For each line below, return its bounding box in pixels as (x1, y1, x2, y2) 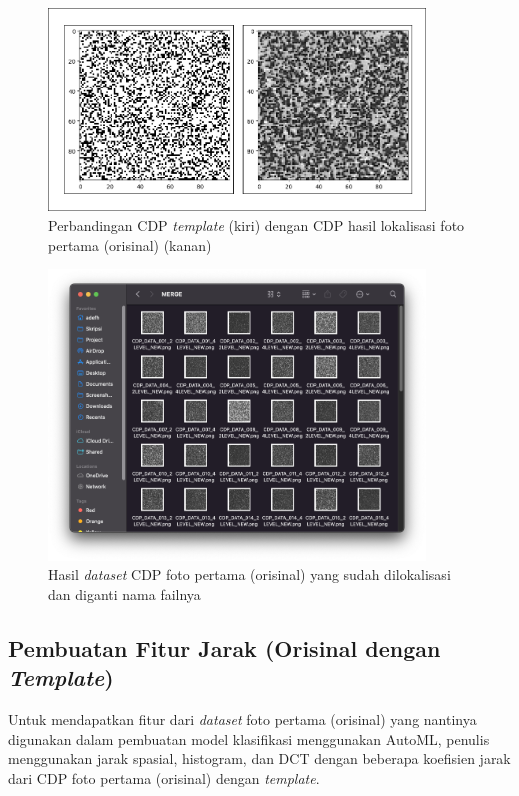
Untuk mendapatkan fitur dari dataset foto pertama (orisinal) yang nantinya (8, 709, 477, 730)
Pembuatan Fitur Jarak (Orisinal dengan (8, 632, 441, 663)
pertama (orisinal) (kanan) (48, 234, 212, 255)
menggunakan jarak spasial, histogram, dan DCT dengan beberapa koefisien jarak (8, 748, 511, 769)
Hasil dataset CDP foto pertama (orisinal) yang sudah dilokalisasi (48, 564, 451, 585)
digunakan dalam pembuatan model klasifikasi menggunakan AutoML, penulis (8, 728, 490, 749)
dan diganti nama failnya (48, 583, 201, 604)
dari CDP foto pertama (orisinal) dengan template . (8, 767, 320, 788)
